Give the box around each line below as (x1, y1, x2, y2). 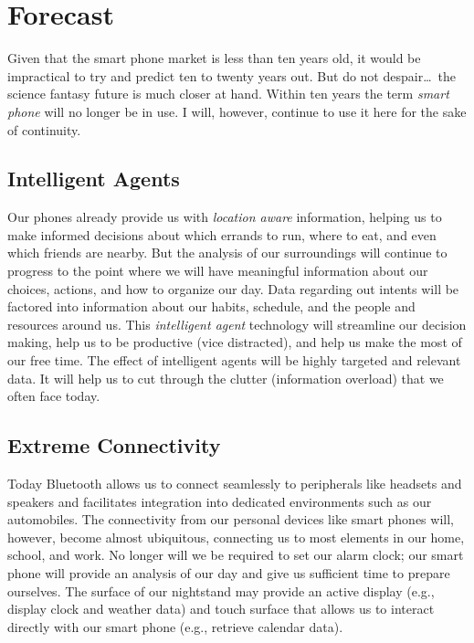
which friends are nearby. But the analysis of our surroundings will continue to (7, 243, 448, 262)
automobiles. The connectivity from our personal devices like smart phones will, (7, 510, 454, 529)
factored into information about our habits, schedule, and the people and (7, 297, 416, 316)
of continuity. (7, 120, 81, 139)
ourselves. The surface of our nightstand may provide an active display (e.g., (7, 581, 435, 600)
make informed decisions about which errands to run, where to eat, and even (7, 225, 437, 244)
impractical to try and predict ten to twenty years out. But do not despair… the (7, 66, 456, 85)
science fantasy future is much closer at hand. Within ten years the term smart (7, 84, 449, 103)
